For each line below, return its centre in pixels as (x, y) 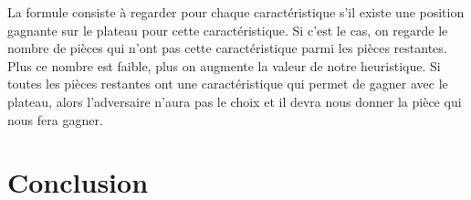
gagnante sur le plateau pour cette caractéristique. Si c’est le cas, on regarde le (228, 30)
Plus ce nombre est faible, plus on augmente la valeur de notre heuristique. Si (224, 65)
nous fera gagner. (55, 119)
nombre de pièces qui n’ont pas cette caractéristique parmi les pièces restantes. (227, 48)
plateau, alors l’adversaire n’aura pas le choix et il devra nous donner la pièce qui (235, 101)
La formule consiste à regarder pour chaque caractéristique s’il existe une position (236, 12)
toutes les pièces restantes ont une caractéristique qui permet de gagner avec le (228, 84)
